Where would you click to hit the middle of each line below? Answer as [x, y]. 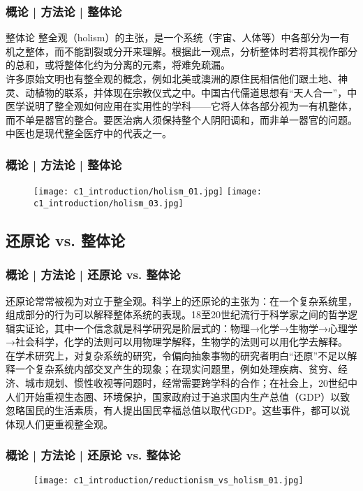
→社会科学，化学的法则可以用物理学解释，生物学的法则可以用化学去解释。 [177, 342]
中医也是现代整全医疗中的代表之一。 [89, 133]
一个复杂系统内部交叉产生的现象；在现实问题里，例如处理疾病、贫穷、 [176, 369]
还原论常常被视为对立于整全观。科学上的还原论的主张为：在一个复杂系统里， [181, 300]
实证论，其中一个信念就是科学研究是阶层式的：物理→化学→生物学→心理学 [186, 328]
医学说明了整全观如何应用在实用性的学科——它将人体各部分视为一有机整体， [181, 106]
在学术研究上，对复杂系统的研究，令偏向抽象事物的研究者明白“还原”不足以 [177, 355]
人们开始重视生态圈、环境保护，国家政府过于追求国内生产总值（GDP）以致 [178, 396]
